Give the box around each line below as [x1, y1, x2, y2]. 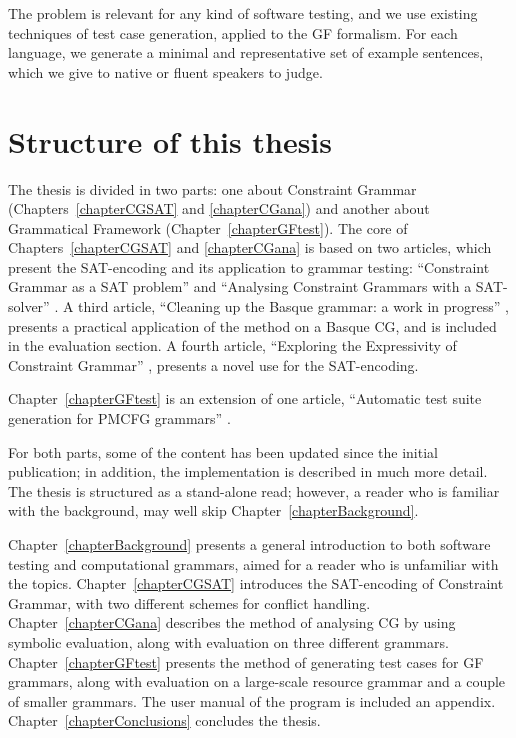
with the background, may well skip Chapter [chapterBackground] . [8, 500, 419, 521]
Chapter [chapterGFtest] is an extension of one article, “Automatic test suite [8, 388, 482, 409]
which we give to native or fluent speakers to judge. [8, 61, 323, 82]
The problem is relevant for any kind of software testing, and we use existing [8, 3, 478, 23]
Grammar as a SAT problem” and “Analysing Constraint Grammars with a [8, 276, 472, 297]
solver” [8, 296, 50, 317]
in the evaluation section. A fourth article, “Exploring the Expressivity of [8, 335, 457, 356]
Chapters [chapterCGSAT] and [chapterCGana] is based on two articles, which [8, 237, 492, 258]
